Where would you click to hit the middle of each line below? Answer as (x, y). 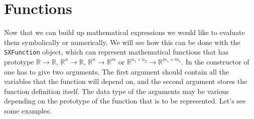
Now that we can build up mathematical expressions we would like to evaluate (124, 32)
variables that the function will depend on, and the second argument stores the (126, 81)
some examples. (28, 110)
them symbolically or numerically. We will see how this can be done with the (122, 42)
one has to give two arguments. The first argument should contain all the (117, 71)
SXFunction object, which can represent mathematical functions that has (116, 52)
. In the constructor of (215, 61)
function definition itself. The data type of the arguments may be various (116, 91)
